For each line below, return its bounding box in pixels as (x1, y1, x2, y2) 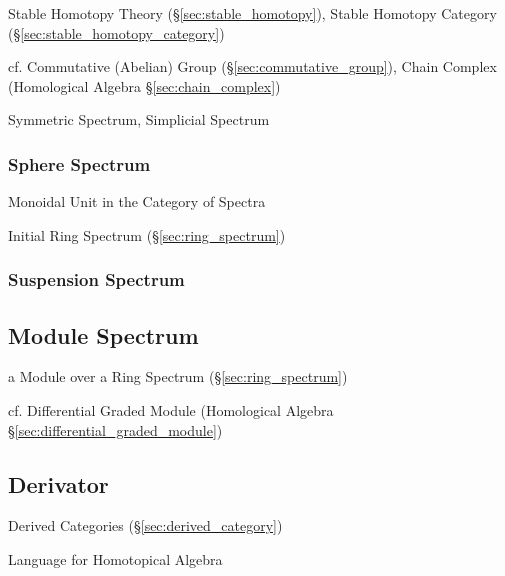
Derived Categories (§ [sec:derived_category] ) (8, 515, 283, 536)
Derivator (8, 468, 109, 499)
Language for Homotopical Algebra (8, 549, 223, 569)
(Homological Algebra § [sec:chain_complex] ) (8, 75, 281, 96)
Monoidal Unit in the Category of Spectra (8, 191, 266, 212)
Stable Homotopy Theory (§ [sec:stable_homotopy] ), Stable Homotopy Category (8, 3, 497, 23)
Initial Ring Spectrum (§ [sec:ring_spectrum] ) (8, 224, 286, 245)
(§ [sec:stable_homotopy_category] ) (8, 22, 225, 43)
